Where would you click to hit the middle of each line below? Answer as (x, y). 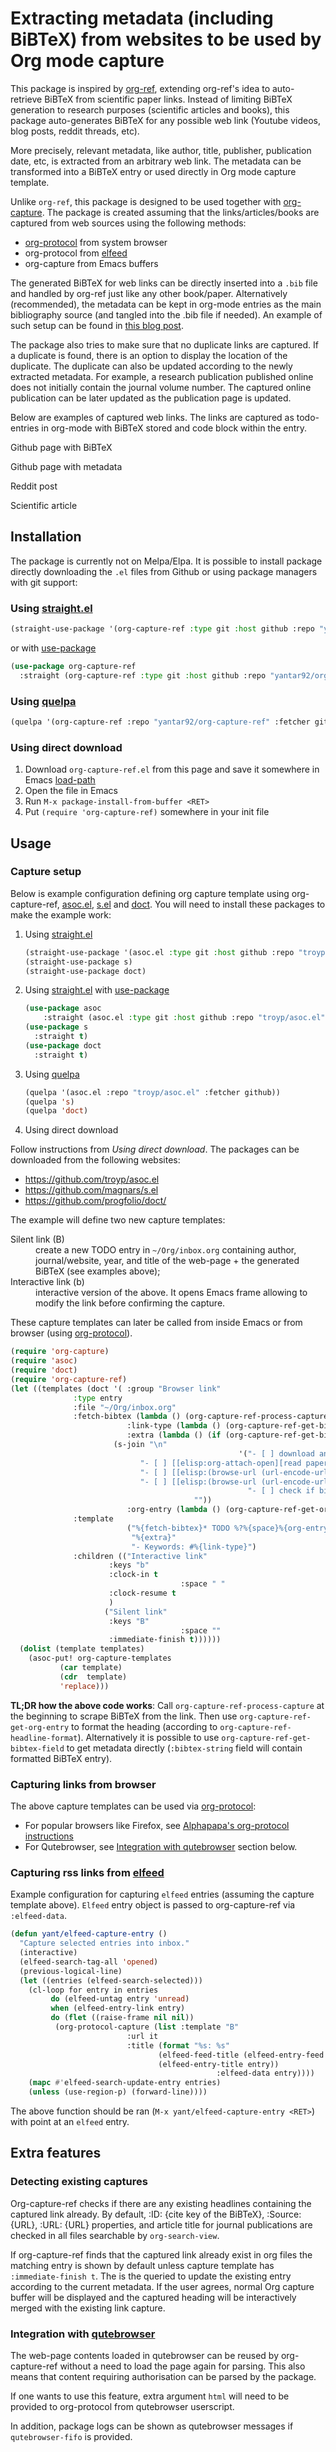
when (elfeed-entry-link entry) (118, 2008)
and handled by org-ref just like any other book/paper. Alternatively (149, 293)
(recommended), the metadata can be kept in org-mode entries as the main (166, 304)
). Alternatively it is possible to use (148, 1737)
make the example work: (61, 914)
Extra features (56, 2153)
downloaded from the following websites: (95, 1160)
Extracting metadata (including (142, 18)
